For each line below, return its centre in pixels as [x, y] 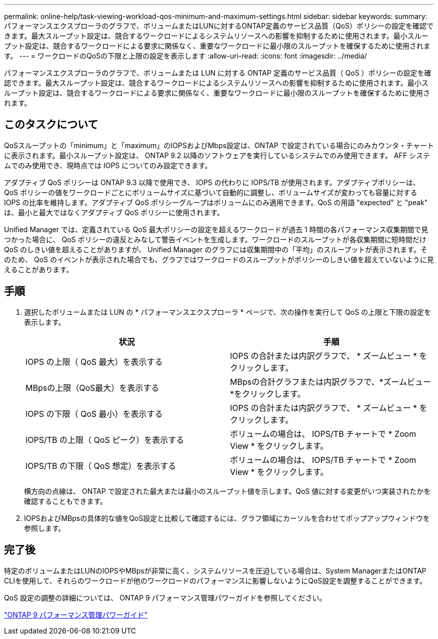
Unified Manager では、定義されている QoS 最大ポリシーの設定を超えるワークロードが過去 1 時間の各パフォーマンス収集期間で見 [216, 229]
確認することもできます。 [66, 501]
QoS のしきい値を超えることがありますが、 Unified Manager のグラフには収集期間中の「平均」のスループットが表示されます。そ [216, 249]
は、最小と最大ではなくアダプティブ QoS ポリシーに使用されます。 [114, 212]
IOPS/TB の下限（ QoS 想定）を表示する [101, 466]
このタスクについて [51, 125]
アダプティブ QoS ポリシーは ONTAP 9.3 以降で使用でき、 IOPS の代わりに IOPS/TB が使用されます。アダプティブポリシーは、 [212, 182]
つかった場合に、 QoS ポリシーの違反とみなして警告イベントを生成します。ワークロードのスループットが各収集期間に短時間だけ [215, 239]
